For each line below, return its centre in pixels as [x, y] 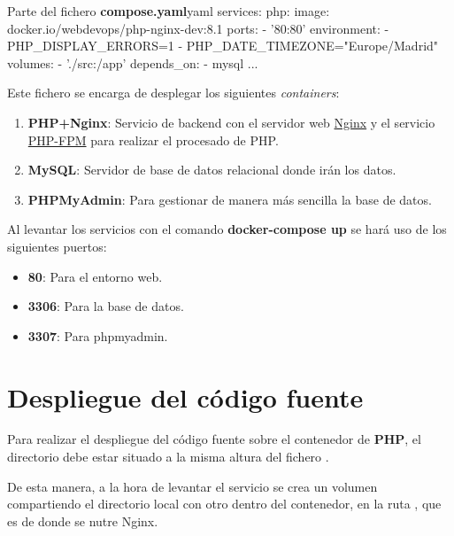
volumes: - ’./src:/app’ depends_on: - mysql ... [133, 62]
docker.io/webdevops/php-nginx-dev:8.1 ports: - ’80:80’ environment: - [198, 28]
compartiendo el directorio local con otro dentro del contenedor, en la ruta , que [224, 504]
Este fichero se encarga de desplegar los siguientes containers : [173, 93]
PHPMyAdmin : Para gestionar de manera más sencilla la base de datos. [230, 199]
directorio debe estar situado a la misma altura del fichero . [168, 457]
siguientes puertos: [57, 246]
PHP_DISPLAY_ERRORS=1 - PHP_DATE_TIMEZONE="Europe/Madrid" [223, 46]
